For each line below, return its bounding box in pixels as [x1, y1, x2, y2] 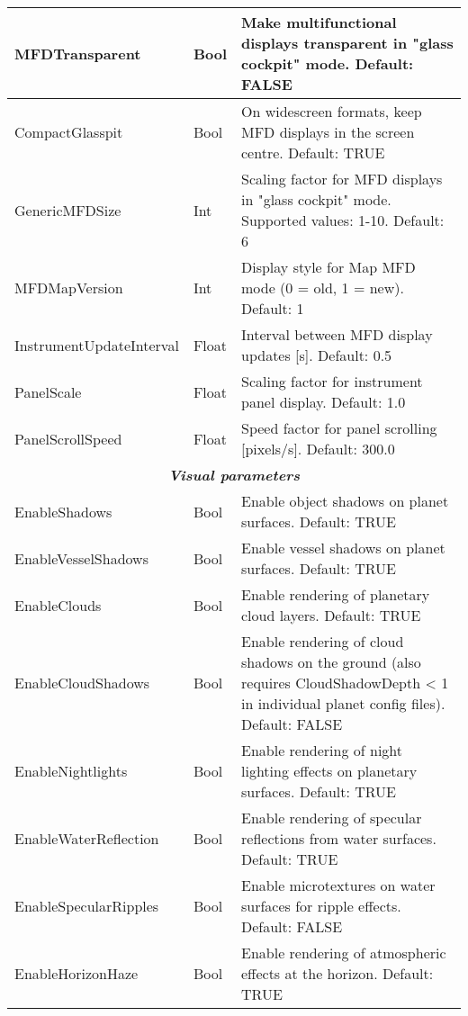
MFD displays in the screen [241, 121, 415, 142]
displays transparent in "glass [241, 32, 454, 53]
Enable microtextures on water [241, 875, 436, 895]
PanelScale [14, 381, 82, 402]
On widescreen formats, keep [241, 101, 422, 121]
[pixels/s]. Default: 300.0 [241, 438, 395, 459]
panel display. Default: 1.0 [241, 391, 406, 412]
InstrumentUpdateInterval [14, 334, 179, 355]
